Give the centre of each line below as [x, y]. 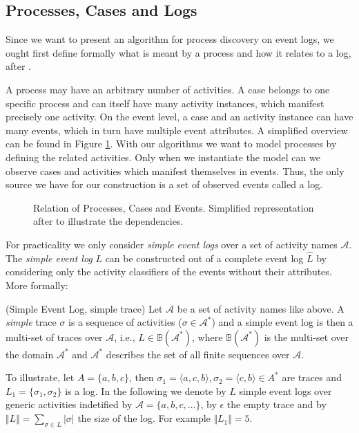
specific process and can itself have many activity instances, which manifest [165, 103]
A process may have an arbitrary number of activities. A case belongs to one [168, 89]
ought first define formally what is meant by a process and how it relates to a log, [178, 52]
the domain [30, 354]
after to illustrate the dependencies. [108, 221]
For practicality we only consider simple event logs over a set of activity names [172, 244]
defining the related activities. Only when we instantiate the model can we [163, 157]
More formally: [37, 285]
